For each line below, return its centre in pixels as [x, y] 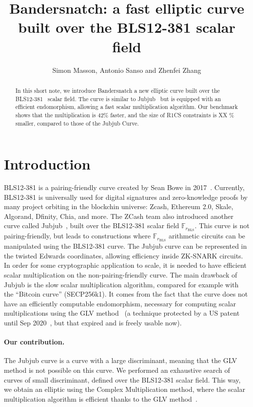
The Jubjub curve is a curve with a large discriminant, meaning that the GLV [121, 360]
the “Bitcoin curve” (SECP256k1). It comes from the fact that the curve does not [126, 294]
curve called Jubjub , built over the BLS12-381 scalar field [92, 225]
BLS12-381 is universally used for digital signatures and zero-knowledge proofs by [126, 197]
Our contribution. [34, 342]
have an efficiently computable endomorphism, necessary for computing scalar [120, 303]
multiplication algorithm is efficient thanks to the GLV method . [101, 398]
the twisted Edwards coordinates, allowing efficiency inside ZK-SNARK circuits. [124, 255]
